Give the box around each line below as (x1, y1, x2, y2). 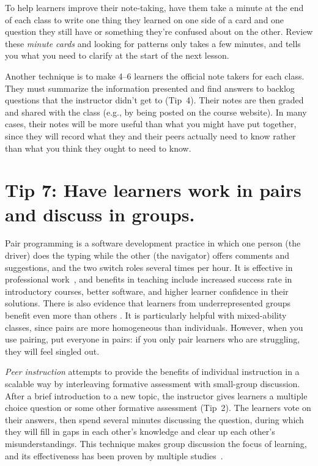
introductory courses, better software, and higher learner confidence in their (5, 284, 289, 297)
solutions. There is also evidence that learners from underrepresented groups (5, 297, 291, 309)
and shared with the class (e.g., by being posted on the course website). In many (5, 105, 307, 118)
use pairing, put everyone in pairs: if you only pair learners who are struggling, (5, 333, 300, 346)
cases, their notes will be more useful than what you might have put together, (5, 117, 297, 130)
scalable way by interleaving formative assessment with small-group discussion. (5, 377, 300, 390)
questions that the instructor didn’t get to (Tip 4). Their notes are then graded (5, 94, 304, 106)
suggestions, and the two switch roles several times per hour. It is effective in (5, 261, 293, 273)
